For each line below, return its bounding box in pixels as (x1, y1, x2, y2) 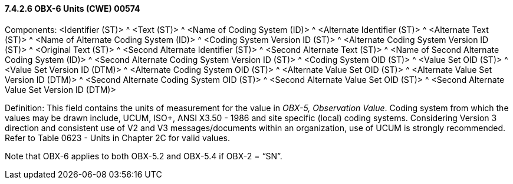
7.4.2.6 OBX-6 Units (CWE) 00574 (5, 4, 140, 14)
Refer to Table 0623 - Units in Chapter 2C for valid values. (5, 132, 230, 143)
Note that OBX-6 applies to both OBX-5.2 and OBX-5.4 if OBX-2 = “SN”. (5, 150, 282, 161)
